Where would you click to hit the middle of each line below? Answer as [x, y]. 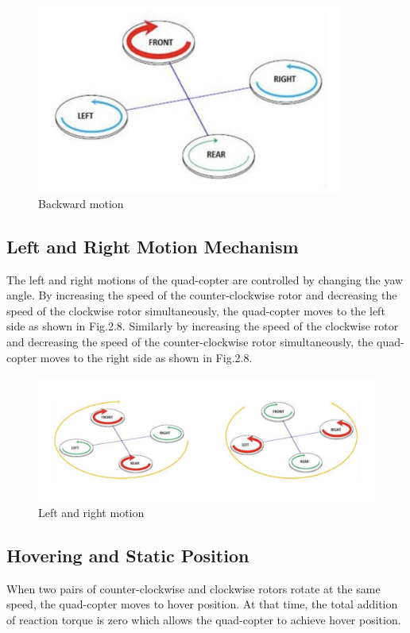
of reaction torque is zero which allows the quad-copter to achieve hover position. [204, 620]
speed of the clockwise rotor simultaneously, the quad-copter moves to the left [196, 310]
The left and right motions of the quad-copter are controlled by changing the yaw [205, 279]
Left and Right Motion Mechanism [153, 246]
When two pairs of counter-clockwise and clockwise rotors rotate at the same [193, 588]
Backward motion [81, 203]
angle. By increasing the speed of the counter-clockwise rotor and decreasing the [202, 295]
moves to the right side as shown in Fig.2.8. [146, 357]
